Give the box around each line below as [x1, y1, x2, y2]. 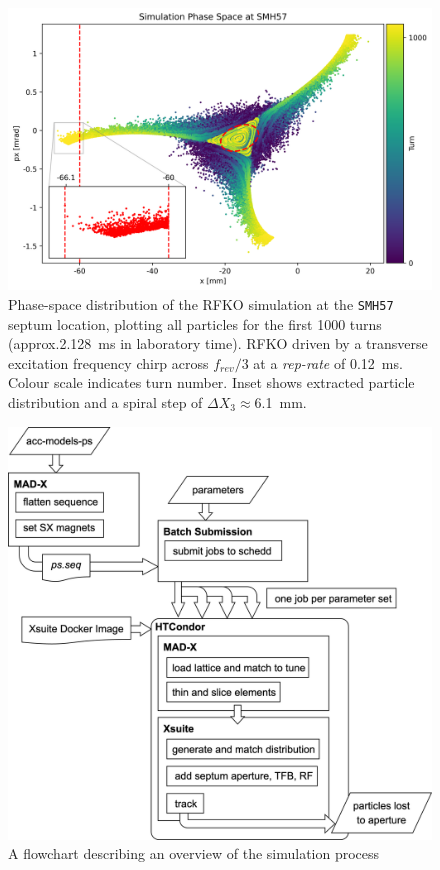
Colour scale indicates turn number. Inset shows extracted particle [8, 372, 415, 393]
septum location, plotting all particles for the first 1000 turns [8, 313, 382, 334]
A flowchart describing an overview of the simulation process [8, 843, 380, 864]
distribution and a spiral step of [8, 392, 203, 413]
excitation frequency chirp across [8, 352, 209, 373]
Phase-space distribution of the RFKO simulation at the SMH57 [8, 293, 394, 314]
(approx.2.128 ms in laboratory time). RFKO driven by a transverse [8, 333, 428, 354]
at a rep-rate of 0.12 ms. [253, 352, 403, 373]
